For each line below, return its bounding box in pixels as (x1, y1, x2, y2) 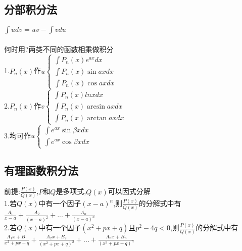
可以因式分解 (108, 186, 151, 196)
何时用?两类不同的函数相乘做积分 (4, 43, 114, 54)
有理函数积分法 (4, 162, 78, 178)
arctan (87, 115, 107, 122)
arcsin (87, 103, 105, 111)
